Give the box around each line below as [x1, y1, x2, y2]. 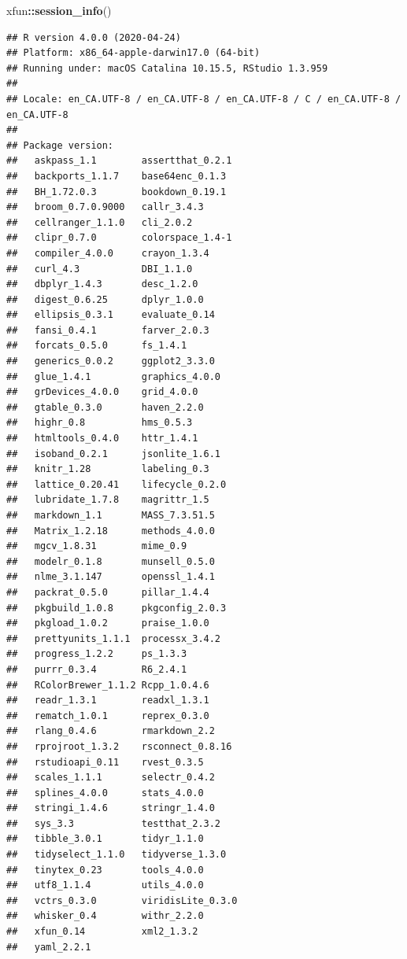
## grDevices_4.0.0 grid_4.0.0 [6, 386, 198, 398]
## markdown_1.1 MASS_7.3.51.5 [6, 510, 215, 521]
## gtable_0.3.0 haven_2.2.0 [6, 401, 204, 413]
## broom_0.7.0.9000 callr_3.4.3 [6, 201, 204, 213]
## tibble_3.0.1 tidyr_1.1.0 [6, 833, 204, 845]
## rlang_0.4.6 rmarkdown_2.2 [6, 725, 215, 737]
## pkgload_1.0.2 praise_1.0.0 [6, 618, 209, 629]
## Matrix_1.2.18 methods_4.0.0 [6, 525, 215, 537]
